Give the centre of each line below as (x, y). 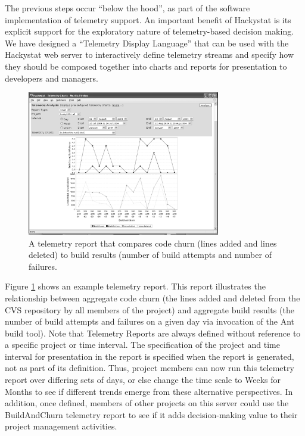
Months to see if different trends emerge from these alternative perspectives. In (149, 391)
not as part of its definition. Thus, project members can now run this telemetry (150, 368)
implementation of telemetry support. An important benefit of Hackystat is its (148, 19)
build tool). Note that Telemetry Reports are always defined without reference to (153, 333)
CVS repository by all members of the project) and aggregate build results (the (150, 309)
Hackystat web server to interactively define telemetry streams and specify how (150, 54)
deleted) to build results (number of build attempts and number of (150, 255)
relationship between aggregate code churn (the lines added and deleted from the (152, 298)
